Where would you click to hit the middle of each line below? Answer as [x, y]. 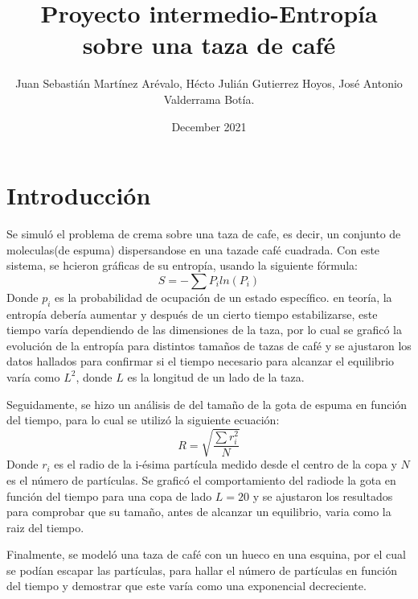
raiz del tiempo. [45, 527]
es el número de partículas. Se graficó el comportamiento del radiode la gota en [201, 479]
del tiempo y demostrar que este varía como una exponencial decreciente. [186, 586]
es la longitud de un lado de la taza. [216, 376]
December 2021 [209, 126]
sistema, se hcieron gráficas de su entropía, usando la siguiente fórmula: [182, 265]
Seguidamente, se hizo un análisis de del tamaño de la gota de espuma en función [207, 404]
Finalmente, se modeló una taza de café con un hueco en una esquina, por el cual [206, 554]
